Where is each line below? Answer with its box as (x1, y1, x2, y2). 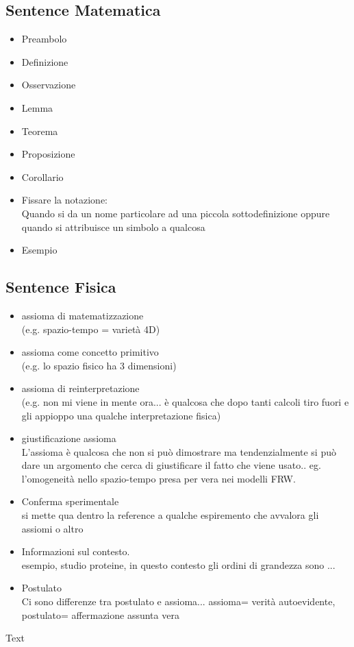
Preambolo (21, 32, 67, 46)
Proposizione (21, 147, 75, 161)
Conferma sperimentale (21, 494, 119, 509)
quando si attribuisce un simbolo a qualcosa (21, 219, 205, 234)
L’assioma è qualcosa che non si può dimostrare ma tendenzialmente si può (21, 444, 336, 459)
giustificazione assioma (21, 431, 116, 445)
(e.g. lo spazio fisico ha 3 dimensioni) (21, 358, 177, 372)
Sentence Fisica (5, 276, 116, 297)
